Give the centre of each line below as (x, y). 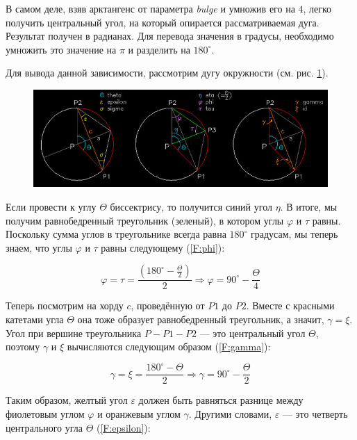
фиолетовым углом (45, 414)
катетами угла (35, 319)
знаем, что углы (39, 247)
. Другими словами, (230, 414)
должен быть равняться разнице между (221, 400)
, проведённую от (168, 305)
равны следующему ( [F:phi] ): (163, 247)
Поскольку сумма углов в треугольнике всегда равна (116, 234)
